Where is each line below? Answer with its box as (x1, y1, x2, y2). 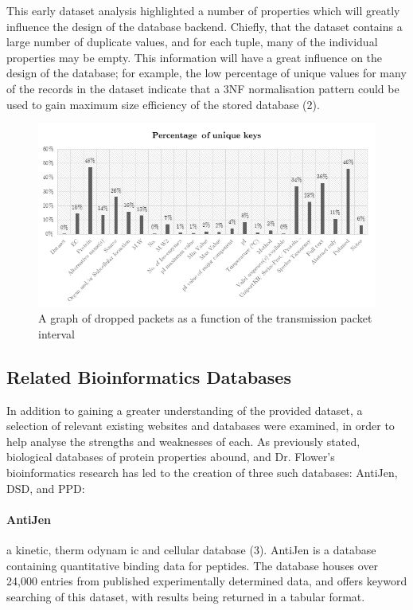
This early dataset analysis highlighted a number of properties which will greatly (6, 2, 400, 18)
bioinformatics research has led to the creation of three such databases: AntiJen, (6, 464, 398, 481)
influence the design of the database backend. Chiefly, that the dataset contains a (6, 18, 403, 34)
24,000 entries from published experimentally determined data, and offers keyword (6, 573, 407, 589)
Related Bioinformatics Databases (6, 364, 291, 389)
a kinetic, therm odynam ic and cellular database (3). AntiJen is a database (6, 542, 376, 558)
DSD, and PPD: (6, 479, 85, 496)
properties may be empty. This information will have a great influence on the (6, 49, 383, 65)
